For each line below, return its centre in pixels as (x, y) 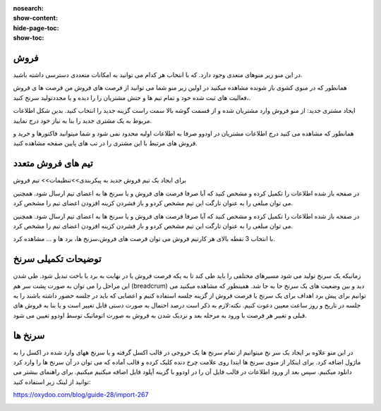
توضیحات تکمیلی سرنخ (57, 259)
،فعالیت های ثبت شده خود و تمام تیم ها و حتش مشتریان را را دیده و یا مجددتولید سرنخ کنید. (132, 97)
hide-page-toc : (36, 27)
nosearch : (28, 8)
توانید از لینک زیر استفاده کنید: (52, 381)
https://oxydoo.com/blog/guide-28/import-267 (81, 395)
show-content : (35, 18)
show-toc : (29, 38)
